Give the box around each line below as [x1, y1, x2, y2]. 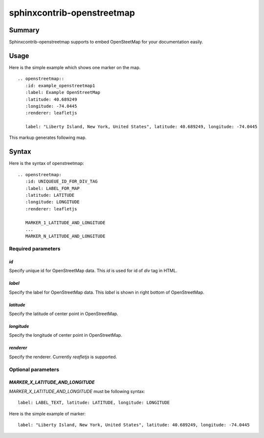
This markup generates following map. [9, 135, 87, 140]
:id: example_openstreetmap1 [25, 83, 95, 88]
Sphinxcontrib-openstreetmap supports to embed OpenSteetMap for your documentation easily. [9, 39, 203, 45]
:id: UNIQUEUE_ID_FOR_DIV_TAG [25, 179, 98, 184]
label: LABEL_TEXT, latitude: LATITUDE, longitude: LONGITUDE [18, 400, 170, 406]
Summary [9, 26, 40, 34]
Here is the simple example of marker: [9, 411, 86, 416]
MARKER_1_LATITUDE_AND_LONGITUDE [25, 220, 106, 225]
